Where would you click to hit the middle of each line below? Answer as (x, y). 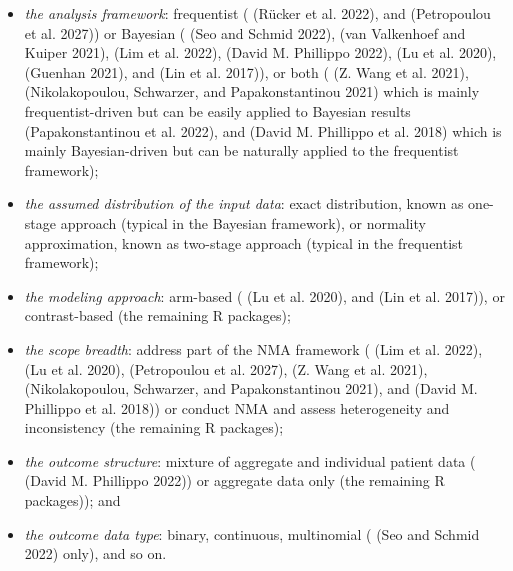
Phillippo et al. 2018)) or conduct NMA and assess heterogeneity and (237, 407)
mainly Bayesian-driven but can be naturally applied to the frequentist (241, 150)
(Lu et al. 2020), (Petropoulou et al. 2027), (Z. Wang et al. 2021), (226, 368)
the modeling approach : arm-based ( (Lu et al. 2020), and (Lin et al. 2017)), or (264, 295)
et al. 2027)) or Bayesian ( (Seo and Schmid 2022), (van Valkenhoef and (245, 32)
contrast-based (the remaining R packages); (157, 315)
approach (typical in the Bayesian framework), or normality (243, 222)
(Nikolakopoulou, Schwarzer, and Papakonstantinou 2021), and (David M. (251, 388)
